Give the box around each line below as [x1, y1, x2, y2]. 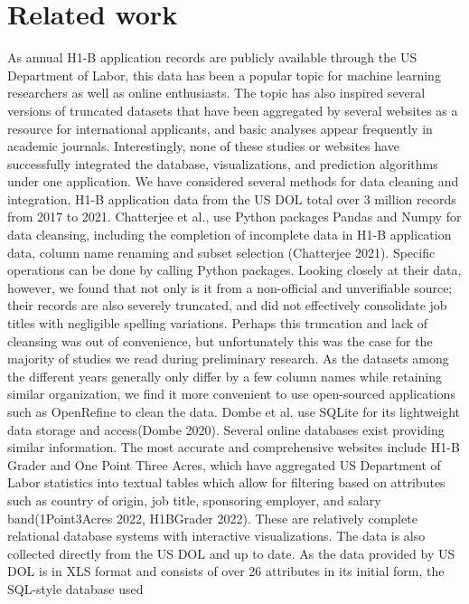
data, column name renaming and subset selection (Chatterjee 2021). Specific [7, 242, 436, 261]
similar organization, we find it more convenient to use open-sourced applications [7, 384, 455, 403]
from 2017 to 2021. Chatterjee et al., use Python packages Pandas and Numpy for [7, 207, 462, 226]
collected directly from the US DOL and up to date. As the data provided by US [7, 543, 455, 562]
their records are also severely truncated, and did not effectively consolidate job [7, 296, 447, 315]
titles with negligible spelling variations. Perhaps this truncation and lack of [7, 314, 428, 333]
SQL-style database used [7, 579, 144, 598]
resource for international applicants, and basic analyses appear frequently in [7, 118, 433, 137]
